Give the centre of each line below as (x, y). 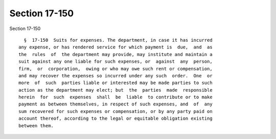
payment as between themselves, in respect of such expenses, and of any (116, 104)
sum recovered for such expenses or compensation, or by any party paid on (116, 111)
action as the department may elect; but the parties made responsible (116, 90)
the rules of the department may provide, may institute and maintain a (116, 54)
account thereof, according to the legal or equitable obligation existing (116, 119)
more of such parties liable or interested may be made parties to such (116, 83)
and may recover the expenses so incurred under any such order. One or (116, 76)
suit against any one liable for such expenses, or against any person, (116, 62)
